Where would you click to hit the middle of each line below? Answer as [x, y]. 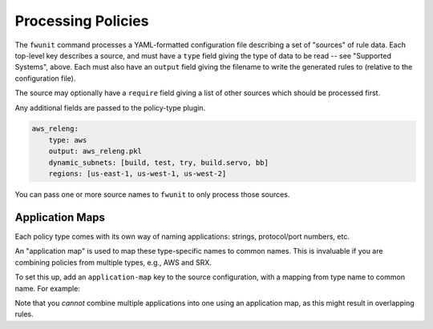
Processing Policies [82, 21]
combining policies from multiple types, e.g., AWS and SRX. [113, 262]
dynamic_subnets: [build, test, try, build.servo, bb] [158, 162]
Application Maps [60, 217]
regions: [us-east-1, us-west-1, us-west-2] [138, 174]
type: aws [68, 140]
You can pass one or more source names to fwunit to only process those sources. [152, 195]
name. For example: [47, 288]
